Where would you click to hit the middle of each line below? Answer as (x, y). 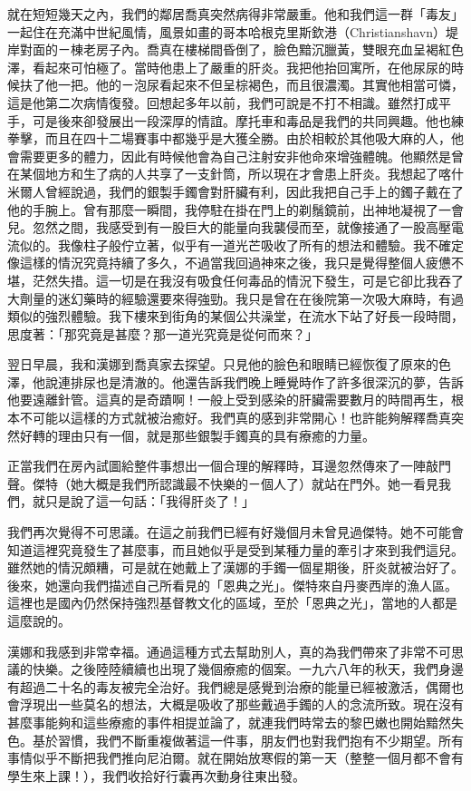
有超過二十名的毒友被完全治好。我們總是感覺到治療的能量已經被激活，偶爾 (229, 686)
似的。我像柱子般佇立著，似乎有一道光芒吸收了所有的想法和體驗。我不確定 (241, 244)
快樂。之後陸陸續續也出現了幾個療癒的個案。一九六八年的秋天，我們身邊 (248, 669)
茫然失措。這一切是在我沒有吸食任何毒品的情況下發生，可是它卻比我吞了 (248, 280)
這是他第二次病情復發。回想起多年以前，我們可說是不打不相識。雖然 (210, 102)
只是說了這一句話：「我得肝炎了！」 (149, 501)
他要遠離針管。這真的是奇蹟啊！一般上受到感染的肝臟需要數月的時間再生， (229, 400)
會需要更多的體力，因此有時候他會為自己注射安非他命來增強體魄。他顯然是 (229, 156)
